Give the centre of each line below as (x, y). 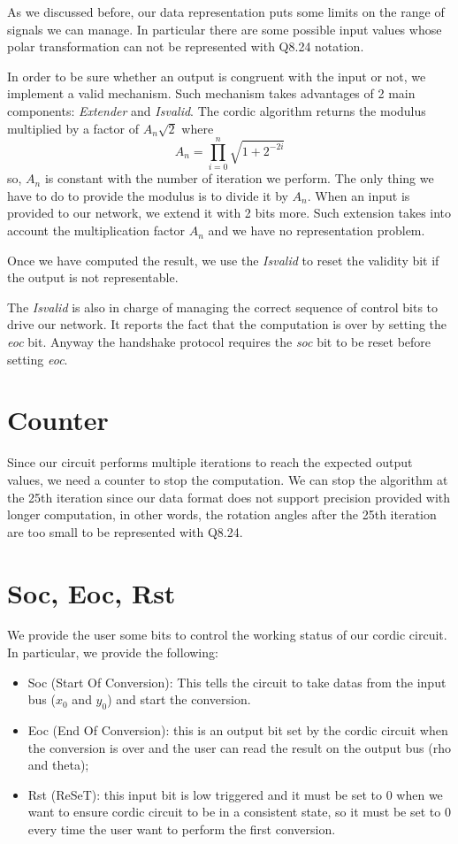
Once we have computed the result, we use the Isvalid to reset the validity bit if (223, 260)
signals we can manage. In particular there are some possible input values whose (225, 29)
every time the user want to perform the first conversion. (182, 829)
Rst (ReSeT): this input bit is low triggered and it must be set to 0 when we (235, 794)
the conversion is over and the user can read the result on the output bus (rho (239, 747)
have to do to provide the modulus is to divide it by (148, 195)
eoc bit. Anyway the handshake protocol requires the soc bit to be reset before (219, 342)
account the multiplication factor (96, 230)
